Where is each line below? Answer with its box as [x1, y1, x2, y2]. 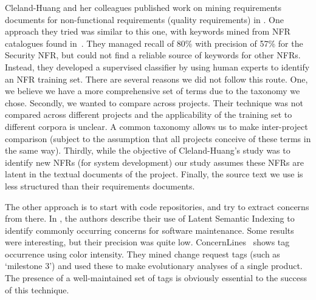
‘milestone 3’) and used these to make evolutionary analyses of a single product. [5, 259, 303, 272]
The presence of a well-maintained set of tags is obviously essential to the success [5, 271, 307, 284]
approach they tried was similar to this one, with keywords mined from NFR [5, 25, 290, 38]
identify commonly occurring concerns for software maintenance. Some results [5, 223, 294, 236]
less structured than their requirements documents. [5, 179, 195, 192]
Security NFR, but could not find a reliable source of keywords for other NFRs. [5, 49, 301, 61]
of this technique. [5, 283, 69, 296]
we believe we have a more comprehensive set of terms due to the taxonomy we [5, 84, 300, 97]
